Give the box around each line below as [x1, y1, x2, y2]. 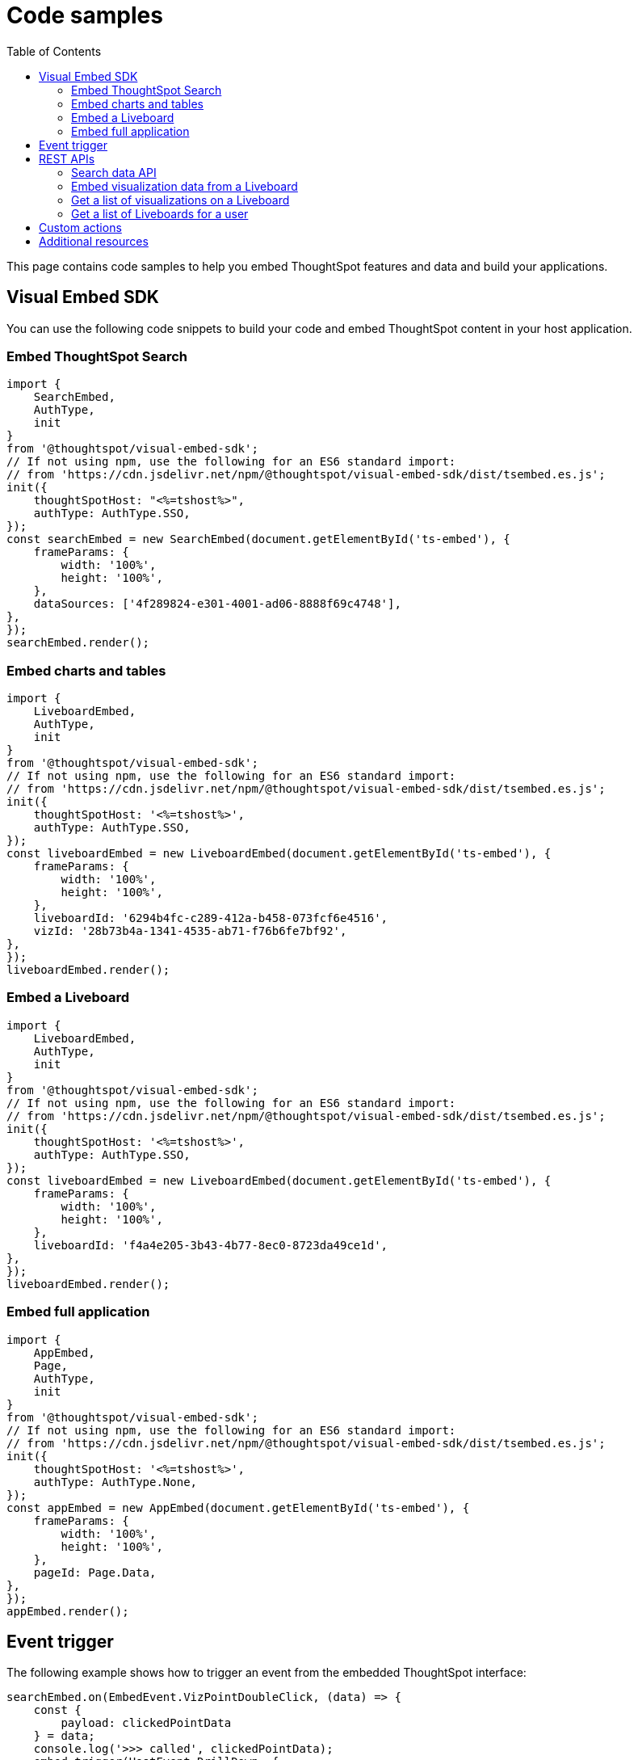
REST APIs [39, 151, 95, 166]
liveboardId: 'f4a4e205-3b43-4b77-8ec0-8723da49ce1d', [33, 1238, 388, 1252]
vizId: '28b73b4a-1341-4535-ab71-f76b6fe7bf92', [33, 924, 347, 938]
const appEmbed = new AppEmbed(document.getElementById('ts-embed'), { [6, 1501, 470, 1514]
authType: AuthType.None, [33, 1475, 198, 1488]
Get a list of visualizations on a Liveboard [71, 192, 290, 207]
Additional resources [39, 234, 149, 248]
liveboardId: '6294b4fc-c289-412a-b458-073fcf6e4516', [33, 912, 388, 925]
